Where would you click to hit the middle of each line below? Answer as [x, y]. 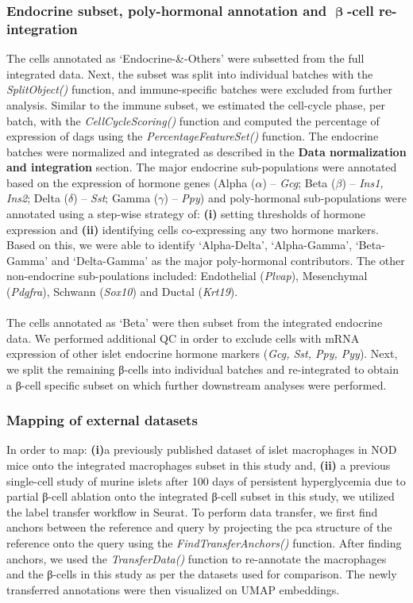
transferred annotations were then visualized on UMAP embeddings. [173, 589]
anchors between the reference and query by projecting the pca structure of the [199, 527]
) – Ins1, [363, 182]
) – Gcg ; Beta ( [299, 182]
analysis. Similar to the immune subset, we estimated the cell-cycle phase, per [196, 104]
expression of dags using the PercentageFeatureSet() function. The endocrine [193, 136]
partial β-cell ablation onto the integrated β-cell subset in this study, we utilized [201, 496]
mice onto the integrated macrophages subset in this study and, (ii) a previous [199, 465]
